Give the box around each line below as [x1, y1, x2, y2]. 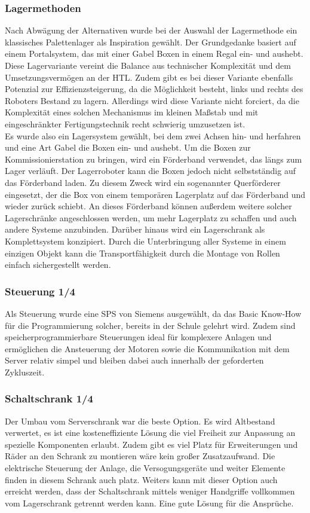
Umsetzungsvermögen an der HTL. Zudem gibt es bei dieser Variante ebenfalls [5, 71, 293, 83]
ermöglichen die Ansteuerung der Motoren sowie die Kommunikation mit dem [5, 342, 290, 355]
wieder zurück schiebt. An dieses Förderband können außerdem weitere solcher [5, 200, 292, 212]
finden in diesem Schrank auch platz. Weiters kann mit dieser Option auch [5, 473, 278, 485]
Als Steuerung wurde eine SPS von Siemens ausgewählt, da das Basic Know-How [5, 307, 302, 319]
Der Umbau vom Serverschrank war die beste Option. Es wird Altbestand [5, 414, 275, 427]
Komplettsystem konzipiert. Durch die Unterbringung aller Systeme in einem [5, 234, 286, 247]
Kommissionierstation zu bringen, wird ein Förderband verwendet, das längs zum [5, 152, 302, 165]
